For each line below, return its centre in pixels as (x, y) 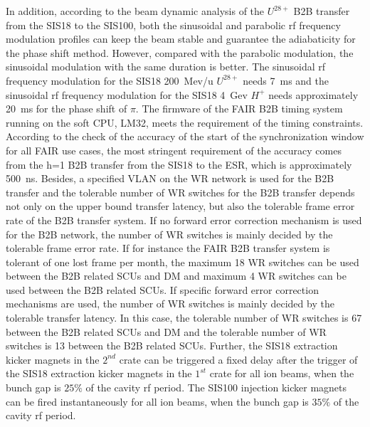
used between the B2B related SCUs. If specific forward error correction (162, 289)
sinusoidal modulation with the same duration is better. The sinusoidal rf (166, 67)
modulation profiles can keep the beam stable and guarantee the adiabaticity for (181, 39)
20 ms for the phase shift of (67, 109)
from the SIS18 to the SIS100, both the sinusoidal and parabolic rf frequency (173, 25)
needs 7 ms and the (286, 80)
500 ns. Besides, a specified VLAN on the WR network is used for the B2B (170, 178)
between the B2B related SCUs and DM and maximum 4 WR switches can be (176, 276)
